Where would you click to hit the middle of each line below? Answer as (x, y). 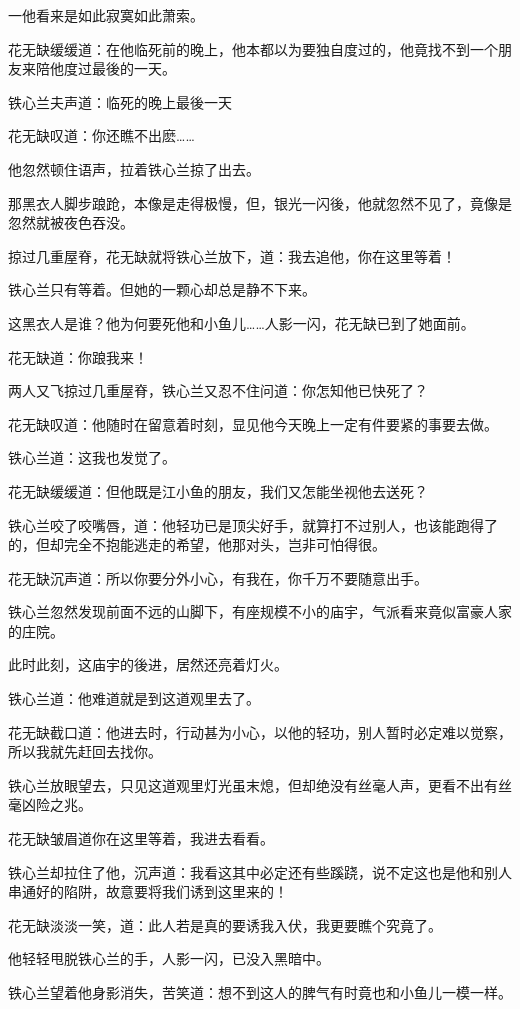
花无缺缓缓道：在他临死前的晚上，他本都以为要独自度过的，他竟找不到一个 (253, 48)
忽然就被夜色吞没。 (71, 222)
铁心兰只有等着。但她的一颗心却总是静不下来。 (162, 289)
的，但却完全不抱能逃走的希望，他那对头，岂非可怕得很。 (197, 544)
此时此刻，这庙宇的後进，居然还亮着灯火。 (148, 664)
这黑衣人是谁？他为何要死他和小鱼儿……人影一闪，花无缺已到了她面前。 (241, 322)
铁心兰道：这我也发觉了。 (92, 457)
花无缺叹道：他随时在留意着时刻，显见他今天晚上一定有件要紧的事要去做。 (253, 423)
